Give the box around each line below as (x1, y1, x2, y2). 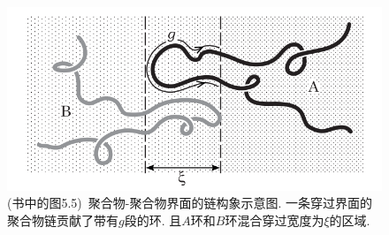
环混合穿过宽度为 (225, 210, 324, 229)
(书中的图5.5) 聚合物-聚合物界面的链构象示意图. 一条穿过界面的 (7, 193, 372, 212)
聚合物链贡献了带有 (7, 210, 118, 229)
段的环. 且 (124, 210, 182, 229)
